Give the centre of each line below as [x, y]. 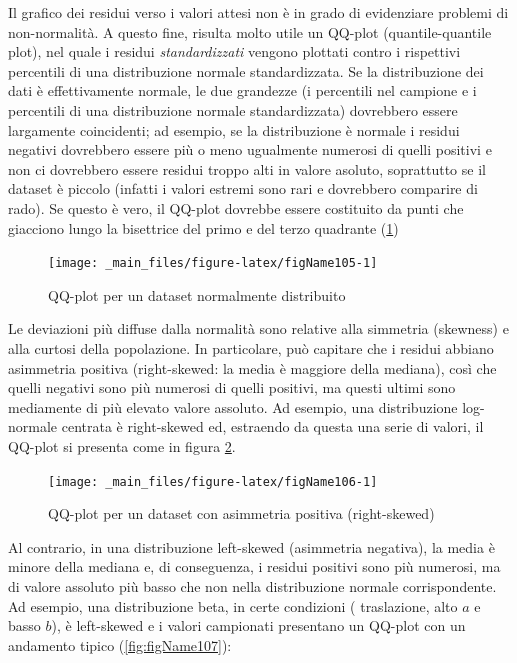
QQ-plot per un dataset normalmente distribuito [197, 294]
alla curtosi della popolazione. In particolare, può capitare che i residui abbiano [251, 347]
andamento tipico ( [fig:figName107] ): [120, 644]
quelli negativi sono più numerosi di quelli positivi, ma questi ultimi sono [232, 387]
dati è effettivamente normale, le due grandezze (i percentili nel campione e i [242, 90]
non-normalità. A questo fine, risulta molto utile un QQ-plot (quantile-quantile [250, 31]
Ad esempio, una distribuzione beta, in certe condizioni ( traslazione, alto [233, 605]
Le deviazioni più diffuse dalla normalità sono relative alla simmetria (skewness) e [258, 328]
